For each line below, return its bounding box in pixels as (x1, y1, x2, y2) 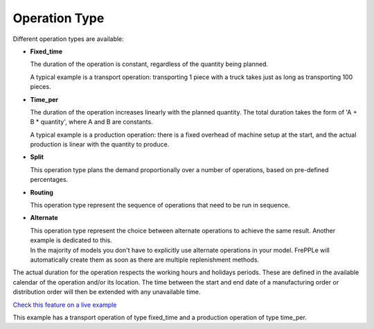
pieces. (30, 83, 51, 91)
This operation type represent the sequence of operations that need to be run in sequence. (30, 201, 290, 210)
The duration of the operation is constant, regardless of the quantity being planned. (30, 60, 269, 69)
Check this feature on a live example (12, 301, 117, 309)
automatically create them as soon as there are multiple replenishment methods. (30, 255, 260, 264)
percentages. (30, 176, 69, 184)
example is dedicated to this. (30, 236, 112, 244)
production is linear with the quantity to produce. (30, 140, 170, 149)
